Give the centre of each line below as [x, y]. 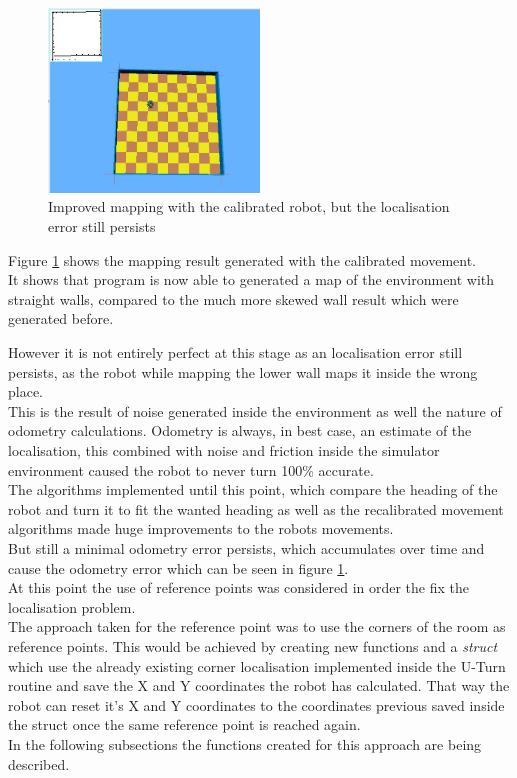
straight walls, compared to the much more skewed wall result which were [233, 298]
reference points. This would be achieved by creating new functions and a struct [253, 645]
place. [25, 391]
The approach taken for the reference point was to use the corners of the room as [257, 626]
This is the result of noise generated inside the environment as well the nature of [255, 410]
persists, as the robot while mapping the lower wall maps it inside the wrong [243, 371]
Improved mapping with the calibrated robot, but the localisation [249, 206]
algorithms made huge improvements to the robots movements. [201, 528]
